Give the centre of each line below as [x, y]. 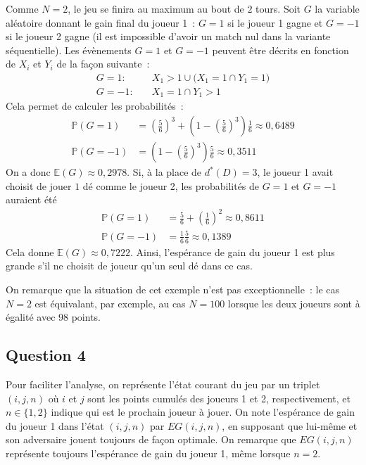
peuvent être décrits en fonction [280, 50]
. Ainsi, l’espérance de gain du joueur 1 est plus [232, 251]
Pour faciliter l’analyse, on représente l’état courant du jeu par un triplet [163, 384]
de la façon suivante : [103, 64]
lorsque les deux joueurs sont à [294, 303]
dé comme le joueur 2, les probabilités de [171, 185]
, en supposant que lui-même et [290, 425]
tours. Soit [278, 8]
